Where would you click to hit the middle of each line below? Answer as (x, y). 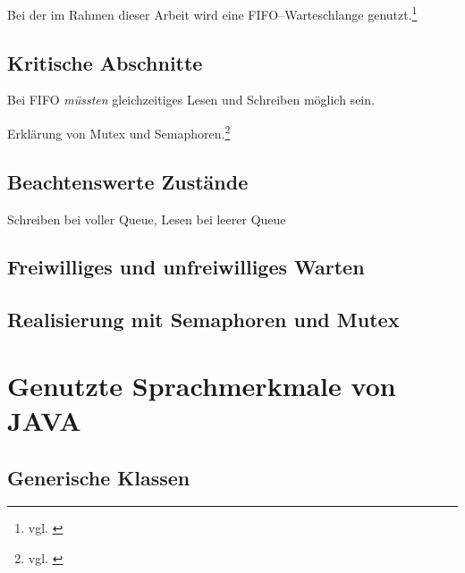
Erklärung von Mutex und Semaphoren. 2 (119, 132)
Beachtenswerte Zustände (128, 181)
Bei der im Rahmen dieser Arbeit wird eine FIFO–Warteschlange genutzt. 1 (212, 13)
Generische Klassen (99, 477)
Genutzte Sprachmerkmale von (202, 385)
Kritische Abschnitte (105, 62)
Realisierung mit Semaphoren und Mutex (203, 320)
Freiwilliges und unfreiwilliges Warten (186, 267)
